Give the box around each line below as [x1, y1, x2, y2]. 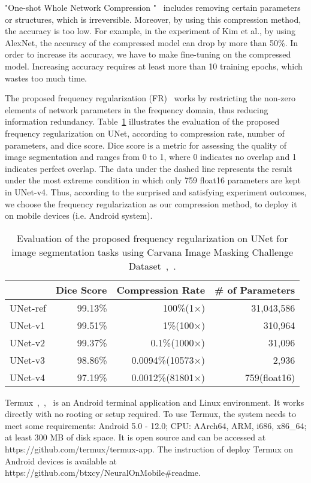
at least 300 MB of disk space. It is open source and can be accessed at [5, 431, 266, 443]
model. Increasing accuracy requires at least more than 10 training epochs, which [5, 59, 303, 72]
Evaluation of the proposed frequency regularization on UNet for [16, 231, 288, 245]
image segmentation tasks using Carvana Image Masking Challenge [11, 244, 294, 259]
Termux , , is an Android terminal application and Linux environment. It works [5, 396, 304, 408]
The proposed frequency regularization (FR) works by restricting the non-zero [5, 92, 296, 104]
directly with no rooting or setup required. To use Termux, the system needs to [5, 407, 296, 420]
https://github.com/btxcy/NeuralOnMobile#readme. [5, 466, 201, 479]
